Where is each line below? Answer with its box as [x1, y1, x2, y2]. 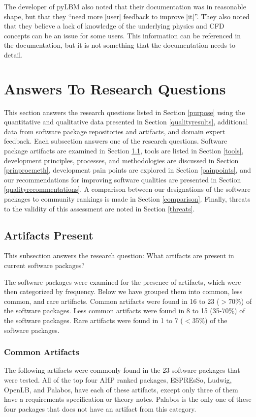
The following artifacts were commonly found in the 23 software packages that [4, 365, 240, 375]
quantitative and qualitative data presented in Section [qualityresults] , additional [4, 117, 248, 127]
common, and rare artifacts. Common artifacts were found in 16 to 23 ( [4, 296, 220, 306]
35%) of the [192, 315, 227, 325]
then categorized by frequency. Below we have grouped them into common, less [4, 286, 243, 297]
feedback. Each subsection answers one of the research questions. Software [4, 136, 227, 146]
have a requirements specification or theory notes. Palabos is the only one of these [4, 394, 252, 404]
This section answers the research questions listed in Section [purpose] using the [4, 107, 245, 117]
